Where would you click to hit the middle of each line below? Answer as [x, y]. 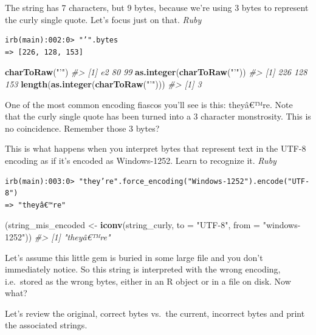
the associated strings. [46, 325]
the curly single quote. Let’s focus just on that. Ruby [103, 19]
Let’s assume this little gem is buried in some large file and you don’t [134, 257]
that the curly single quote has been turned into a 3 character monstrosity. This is [158, 116]
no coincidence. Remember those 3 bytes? [82, 128]
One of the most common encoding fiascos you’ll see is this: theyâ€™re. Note [149, 104]
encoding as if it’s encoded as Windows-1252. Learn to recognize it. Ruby [141, 160]
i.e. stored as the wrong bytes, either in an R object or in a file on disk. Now [148, 281]
